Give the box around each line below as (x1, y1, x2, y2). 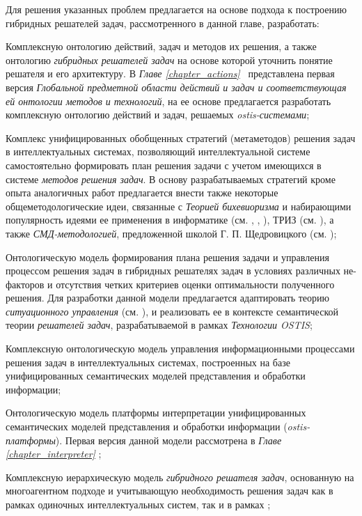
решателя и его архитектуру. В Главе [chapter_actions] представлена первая (6, 66, 335, 81)
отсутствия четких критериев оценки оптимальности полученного (56, 276, 335, 291)
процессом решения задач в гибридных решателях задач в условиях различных (6, 263, 340, 278)
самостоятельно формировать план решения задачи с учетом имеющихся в (6, 157, 322, 172)
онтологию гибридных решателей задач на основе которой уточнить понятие (6, 52, 333, 67)
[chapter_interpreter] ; (6, 446, 102, 461)
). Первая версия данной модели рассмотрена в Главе (55, 432, 282, 447)
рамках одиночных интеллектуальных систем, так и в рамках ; (6, 497, 271, 511)
